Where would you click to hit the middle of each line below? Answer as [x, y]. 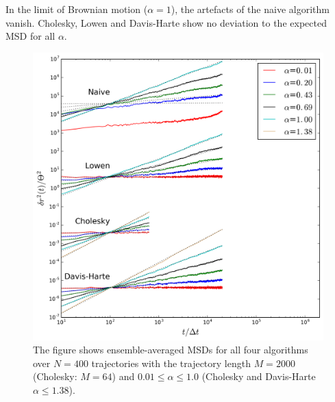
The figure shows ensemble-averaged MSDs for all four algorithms [171, 350]
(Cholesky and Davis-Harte [259, 376]
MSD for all [30, 36]
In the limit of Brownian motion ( [77, 9]
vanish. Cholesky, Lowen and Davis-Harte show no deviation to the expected [166, 22]
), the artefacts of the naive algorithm [250, 9]
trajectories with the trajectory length [171, 363]
